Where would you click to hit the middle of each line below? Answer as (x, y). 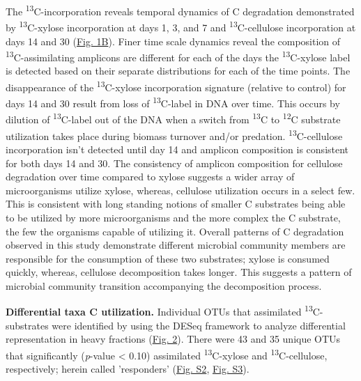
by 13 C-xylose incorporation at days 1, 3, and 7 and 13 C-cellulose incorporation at (181, 26)
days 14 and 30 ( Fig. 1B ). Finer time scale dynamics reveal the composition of (173, 41)
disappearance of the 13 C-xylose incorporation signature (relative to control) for (176, 86)
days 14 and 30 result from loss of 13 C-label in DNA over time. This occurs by (173, 102)
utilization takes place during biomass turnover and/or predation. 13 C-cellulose (174, 134)
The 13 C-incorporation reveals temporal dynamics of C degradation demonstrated (180, 10)
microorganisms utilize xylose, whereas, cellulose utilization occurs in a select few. (180, 190)
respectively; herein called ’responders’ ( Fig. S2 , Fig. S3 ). (128, 369)
